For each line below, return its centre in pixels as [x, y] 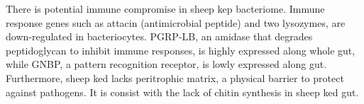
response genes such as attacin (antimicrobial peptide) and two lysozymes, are [176, 22]
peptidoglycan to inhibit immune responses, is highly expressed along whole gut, [181, 50]
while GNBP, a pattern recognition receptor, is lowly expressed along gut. [166, 64]
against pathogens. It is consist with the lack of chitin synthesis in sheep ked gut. [182, 92]
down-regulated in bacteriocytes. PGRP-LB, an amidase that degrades [159, 36]
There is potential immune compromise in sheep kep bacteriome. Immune [165, 8]
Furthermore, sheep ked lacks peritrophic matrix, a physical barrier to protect [175, 77]
